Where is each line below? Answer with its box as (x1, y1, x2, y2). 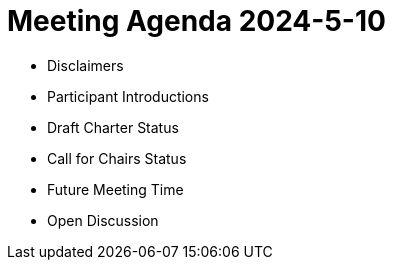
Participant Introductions (47, 87, 209, 105)
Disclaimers (47, 56, 124, 74)
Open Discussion (47, 211, 159, 229)
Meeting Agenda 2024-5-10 (7, 4, 386, 38)
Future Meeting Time (47, 180, 184, 198)
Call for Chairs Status (47, 149, 187, 167)
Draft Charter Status (47, 118, 179, 136)
